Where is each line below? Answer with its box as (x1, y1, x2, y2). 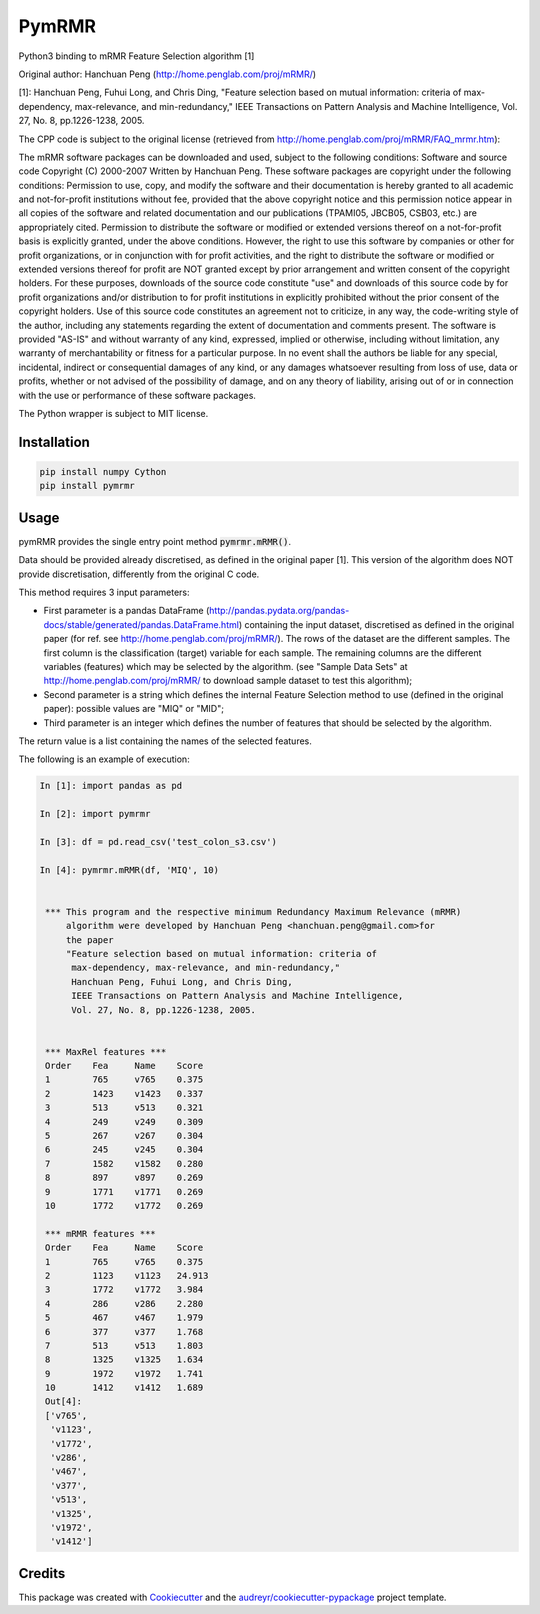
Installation (18, 433, 90, 450)
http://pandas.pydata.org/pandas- (208, 605, 350, 617)
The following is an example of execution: (18, 753, 190, 765)
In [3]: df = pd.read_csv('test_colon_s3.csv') (39, 836, 277, 847)
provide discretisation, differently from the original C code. (18, 568, 260, 580)
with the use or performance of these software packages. (18, 389, 257, 401)
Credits (18, 1565, 66, 1582)
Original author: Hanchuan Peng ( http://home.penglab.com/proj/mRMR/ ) (18, 68, 317, 80)
